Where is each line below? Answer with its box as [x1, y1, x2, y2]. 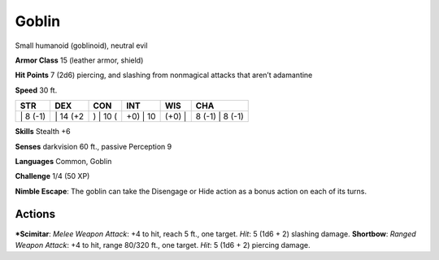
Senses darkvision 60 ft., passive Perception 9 [15, 141, 172, 151]
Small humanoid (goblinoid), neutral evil [15, 41, 148, 50]
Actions [15, 207, 56, 221]
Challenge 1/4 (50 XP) [15, 171, 90, 181]
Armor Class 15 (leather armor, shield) [15, 55, 144, 65]
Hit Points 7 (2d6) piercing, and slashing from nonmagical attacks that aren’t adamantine [15, 70, 313, 80]
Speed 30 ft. [15, 85, 58, 95]
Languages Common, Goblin [15, 156, 112, 166]
